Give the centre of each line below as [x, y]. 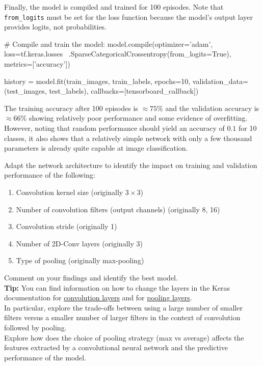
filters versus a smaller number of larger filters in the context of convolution [122, 317]
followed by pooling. [35, 327]
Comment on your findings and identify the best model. [91, 277]
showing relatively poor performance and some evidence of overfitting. [138, 118]
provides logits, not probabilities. [56, 27]
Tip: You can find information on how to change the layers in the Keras [117, 287]
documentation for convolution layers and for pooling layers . [98, 298]
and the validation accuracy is [212, 108]
